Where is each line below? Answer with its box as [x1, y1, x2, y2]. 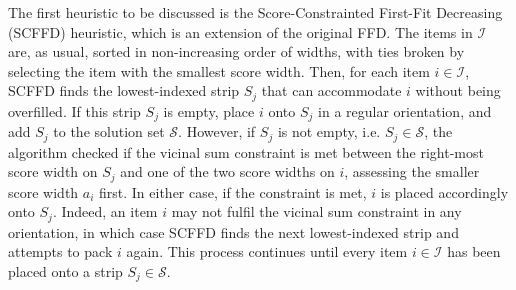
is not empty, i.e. [277, 121, 381, 142]
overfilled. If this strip [8, 100, 141, 121]
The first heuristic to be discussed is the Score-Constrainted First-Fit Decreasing [8, 2, 503, 22]
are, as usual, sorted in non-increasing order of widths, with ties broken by [8, 41, 465, 62]
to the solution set [53, 121, 165, 142]
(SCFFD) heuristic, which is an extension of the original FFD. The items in [8, 21, 473, 42]
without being [415, 80, 501, 101]
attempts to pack [8, 241, 113, 262]
